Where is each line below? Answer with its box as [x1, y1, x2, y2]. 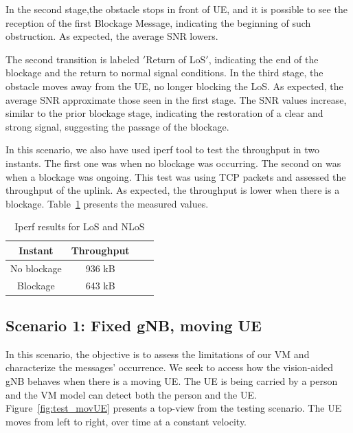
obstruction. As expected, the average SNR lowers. [5, 29, 218, 43]
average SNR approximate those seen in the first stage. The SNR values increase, [5, 92, 347, 107]
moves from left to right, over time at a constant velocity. [5, 414, 247, 428]
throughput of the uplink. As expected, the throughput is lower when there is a [5, 183, 340, 197]
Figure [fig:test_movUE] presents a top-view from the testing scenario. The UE [5, 401, 342, 415]
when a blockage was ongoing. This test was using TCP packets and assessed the [5, 169, 346, 184]
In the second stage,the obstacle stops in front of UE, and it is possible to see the [5, 2, 348, 16]
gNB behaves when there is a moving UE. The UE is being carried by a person [5, 374, 338, 388]
